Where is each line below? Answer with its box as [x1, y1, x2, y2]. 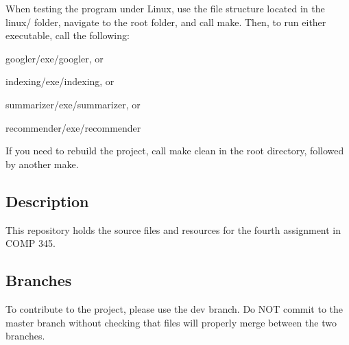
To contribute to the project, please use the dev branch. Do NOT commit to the [5, 301, 344, 316]
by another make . [5, 156, 79, 171]
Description [5, 190, 89, 211]
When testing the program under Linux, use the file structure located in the [5, 1, 325, 15]
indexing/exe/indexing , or [5, 74, 115, 88]
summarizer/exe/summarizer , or [5, 97, 141, 111]
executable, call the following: [5, 28, 130, 43]
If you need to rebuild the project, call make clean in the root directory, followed [5, 143, 344, 158]
